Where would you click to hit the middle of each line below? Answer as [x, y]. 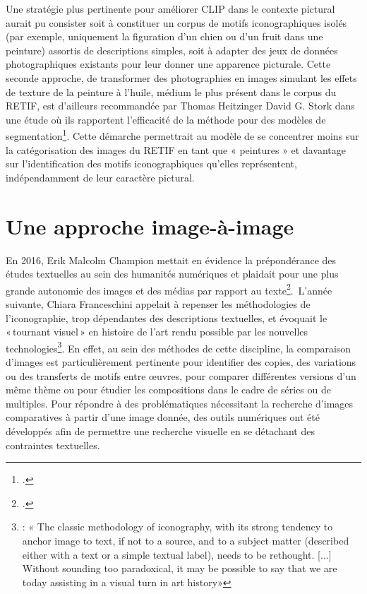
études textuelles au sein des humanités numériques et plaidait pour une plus [172, 274]
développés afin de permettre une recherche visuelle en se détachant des [160, 430]
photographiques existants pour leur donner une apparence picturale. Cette [168, 64]
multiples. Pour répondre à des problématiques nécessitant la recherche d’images [180, 403]
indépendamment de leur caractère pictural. [100, 177]
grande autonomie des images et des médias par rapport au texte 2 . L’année [169, 289]
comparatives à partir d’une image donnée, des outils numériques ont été [163, 417]
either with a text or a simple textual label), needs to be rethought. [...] [177, 554]
